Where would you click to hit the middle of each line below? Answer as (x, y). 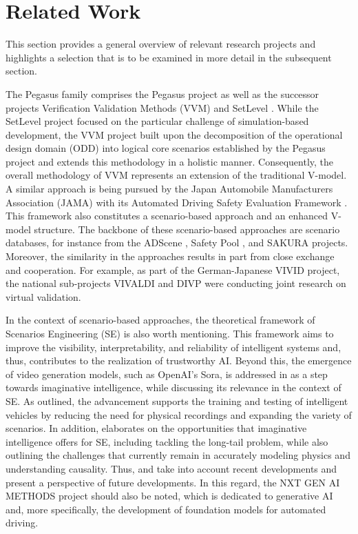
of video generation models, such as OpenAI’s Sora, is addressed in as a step (167, 374)
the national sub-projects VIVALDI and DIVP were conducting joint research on (176, 283)
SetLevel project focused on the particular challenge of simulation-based (157, 121)
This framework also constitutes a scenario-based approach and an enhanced (167, 216)
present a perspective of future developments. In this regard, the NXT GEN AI (173, 482)
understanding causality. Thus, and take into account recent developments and (171, 468)
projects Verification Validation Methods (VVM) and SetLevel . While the (162, 107)
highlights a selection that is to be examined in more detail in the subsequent (169, 57)
